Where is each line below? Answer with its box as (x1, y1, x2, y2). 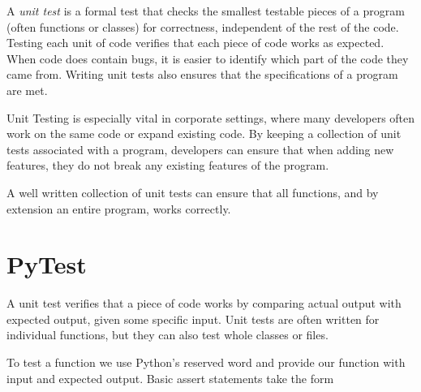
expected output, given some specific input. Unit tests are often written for (6, 310, 380, 327)
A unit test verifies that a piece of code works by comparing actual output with (6, 295, 402, 312)
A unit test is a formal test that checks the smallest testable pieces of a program (6, 2, 405, 19)
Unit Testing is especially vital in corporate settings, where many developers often (6, 109, 415, 126)
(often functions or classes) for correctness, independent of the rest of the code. (6, 18, 399, 35)
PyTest (6, 248, 87, 281)
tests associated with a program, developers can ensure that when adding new (6, 140, 394, 157)
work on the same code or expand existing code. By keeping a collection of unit (6, 125, 402, 142)
